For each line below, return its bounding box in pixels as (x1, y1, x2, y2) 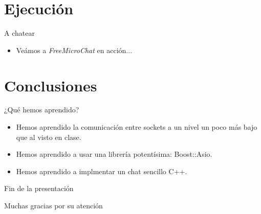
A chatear (4, 28, 35, 38)
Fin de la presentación (4, 183, 74, 194)
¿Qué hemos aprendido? (4, 104, 79, 115)
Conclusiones (4, 75, 97, 96)
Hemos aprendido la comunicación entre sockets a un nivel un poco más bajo (16, 122, 257, 132)
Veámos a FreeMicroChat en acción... (16, 44, 133, 55)
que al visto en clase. (16, 131, 81, 142)
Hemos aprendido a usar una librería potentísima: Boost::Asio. (16, 149, 212, 159)
